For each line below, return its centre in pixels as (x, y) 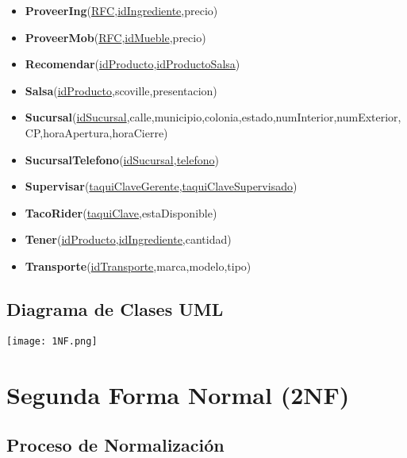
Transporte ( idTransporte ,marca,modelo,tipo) (138, 266)
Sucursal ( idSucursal (76, 117)
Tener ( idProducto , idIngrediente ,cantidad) (128, 239)
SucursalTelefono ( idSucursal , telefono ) (122, 159)
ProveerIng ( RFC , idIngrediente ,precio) (121, 10)
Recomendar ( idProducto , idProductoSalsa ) (132, 64)
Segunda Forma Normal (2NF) (178, 394)
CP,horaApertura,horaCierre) (96, 132)
